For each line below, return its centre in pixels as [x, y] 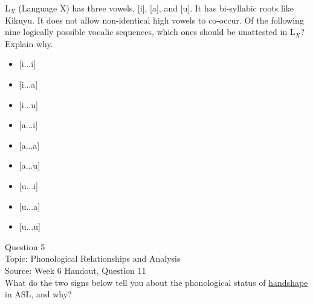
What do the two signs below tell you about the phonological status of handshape [156, 282]
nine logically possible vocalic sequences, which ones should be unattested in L [150, 32]
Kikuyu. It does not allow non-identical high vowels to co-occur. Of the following [154, 20]
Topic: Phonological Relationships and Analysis [93, 258]
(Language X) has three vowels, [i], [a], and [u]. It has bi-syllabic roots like [156, 8]
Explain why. [29, 43]
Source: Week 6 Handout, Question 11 [76, 270]
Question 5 [25, 246]
